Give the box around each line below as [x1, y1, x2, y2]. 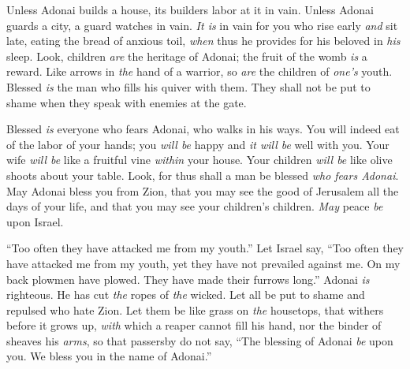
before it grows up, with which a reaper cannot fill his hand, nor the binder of [6, 317, 382, 334]
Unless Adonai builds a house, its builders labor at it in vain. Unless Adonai [6, 2, 374, 17]
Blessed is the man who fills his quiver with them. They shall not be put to [6, 78, 371, 95]
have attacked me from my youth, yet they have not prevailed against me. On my [6, 255, 401, 271]
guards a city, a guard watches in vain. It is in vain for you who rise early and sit [6, 17, 398, 33]
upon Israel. [6, 213, 64, 229]
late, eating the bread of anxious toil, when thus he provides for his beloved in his [6, 32, 401, 49]
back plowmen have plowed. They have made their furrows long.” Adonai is [6, 270, 370, 287]
